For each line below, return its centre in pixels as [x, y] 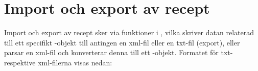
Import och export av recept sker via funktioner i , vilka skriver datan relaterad [129, 32]
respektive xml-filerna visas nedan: [58, 62]
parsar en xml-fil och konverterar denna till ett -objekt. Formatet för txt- [119, 52]
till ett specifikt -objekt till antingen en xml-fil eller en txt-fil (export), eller [122, 42]
